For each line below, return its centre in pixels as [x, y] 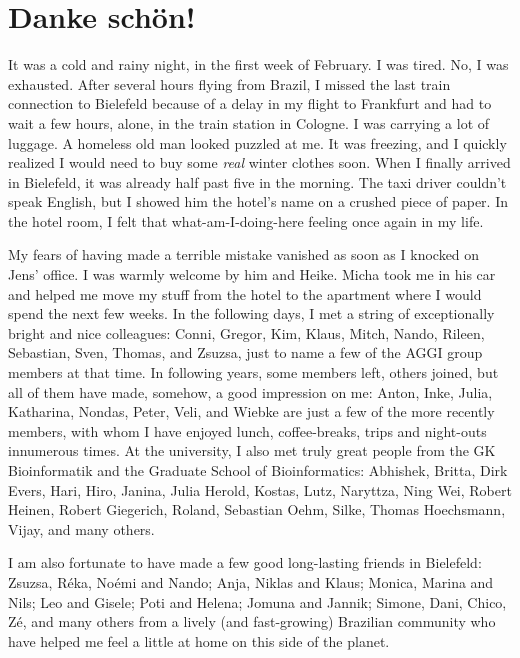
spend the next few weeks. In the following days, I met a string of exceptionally [251, 313]
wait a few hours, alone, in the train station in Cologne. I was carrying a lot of [249, 122]
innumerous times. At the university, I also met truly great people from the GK [252, 450]
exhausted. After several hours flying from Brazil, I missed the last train [229, 83]
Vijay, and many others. [81, 528]
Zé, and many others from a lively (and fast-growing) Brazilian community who [252, 621]
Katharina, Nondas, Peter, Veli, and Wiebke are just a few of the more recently [251, 411]
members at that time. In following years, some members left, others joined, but [253, 372]
